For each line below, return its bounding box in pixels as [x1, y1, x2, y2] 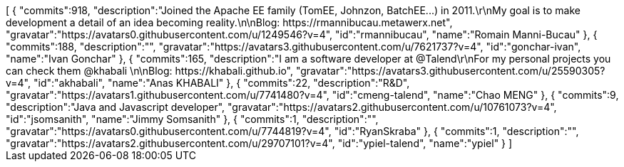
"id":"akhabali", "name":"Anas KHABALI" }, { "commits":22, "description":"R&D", [33, 77, 410, 89]
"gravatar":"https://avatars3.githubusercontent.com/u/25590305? [295, 65, 605, 77]
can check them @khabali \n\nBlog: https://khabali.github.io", [6, 65, 293, 77]
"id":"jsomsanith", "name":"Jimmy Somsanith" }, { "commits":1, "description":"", [6, 113, 379, 125]
